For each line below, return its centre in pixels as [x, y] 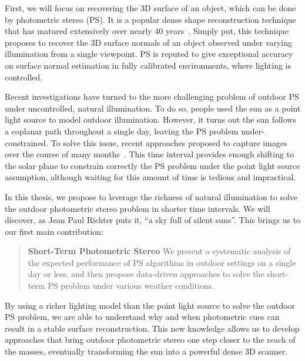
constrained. [27, 142]
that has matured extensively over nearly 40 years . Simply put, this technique [147, 31]
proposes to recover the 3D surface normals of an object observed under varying [148, 42]
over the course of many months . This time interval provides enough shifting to [150, 154]
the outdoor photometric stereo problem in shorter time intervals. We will [138, 208]
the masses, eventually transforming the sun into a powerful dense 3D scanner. [146, 351]
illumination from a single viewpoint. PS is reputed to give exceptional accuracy [149, 54]
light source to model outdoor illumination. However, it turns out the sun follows [150, 119]
